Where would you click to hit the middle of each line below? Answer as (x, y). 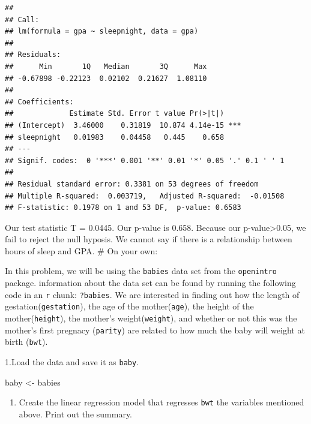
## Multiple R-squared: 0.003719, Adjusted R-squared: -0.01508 (145, 196)
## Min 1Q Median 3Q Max (106, 66)
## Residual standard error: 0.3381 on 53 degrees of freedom (132, 184)
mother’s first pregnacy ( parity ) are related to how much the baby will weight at (155, 330)
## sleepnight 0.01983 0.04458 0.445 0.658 (115, 137)
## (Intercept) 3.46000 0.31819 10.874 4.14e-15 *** (123, 125)
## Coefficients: (39, 102)
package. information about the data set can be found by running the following (150, 283)
